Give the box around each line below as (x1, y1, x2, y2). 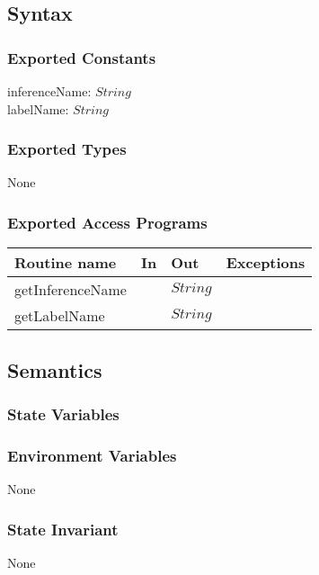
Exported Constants (7, 46, 156, 68)
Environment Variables (7, 444, 177, 466)
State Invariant (7, 517, 119, 540)
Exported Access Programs (7, 211, 208, 233)
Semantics (7, 355, 102, 383)
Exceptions (226, 252, 306, 274)
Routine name (14, 252, 117, 274)
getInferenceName (14, 279, 127, 301)
